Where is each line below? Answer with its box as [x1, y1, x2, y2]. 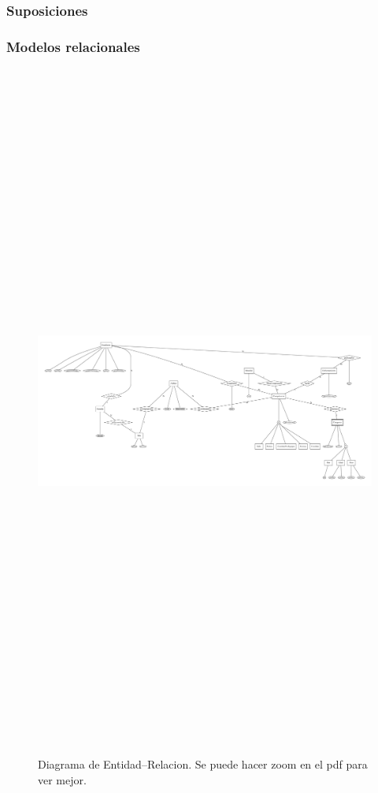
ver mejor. [38, 771, 87, 787]
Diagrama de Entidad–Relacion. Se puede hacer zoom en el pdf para [38, 755, 368, 772]
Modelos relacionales [6, 36, 140, 56]
